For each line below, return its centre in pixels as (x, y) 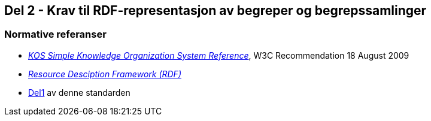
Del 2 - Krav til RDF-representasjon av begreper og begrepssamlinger (215, 10)
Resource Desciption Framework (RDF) (105, 74)
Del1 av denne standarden (79, 92)
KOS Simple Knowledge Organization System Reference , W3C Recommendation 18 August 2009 (219, 55)
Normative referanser (55, 34)
